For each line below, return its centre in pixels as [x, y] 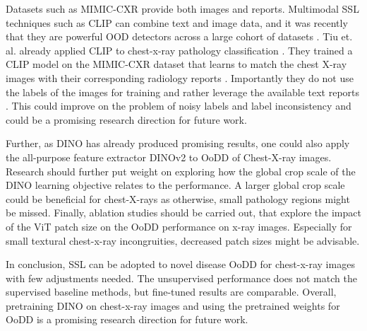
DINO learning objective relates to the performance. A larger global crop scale [175, 185]
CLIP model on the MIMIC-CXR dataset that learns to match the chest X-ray [176, 64]
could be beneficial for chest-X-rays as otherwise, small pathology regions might [178, 198]
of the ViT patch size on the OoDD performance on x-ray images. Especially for [179, 226]
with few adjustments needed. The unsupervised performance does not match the [181, 278]
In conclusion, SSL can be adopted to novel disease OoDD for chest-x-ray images [180, 264]
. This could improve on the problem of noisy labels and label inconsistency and [179, 106]
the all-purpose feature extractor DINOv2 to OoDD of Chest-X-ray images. [169, 157]
